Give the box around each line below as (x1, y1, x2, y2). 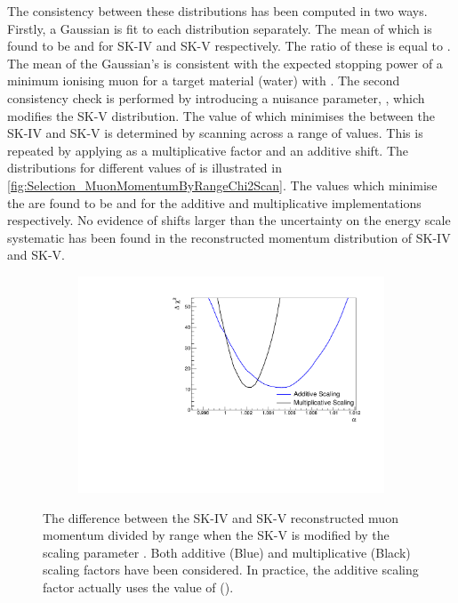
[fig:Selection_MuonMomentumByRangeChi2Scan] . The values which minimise (7, 175, 438, 194)
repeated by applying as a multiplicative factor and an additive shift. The (7, 141, 408, 159)
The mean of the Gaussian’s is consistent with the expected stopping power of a (7, 53, 443, 72)
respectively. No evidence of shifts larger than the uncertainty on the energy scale (7, 211, 451, 229)
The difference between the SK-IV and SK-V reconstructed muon (43, 508, 398, 527)
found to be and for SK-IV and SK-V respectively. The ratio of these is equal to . (7, 36, 451, 55)
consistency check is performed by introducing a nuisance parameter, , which (7, 88, 425, 107)
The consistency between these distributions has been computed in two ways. (7, 2, 428, 20)
